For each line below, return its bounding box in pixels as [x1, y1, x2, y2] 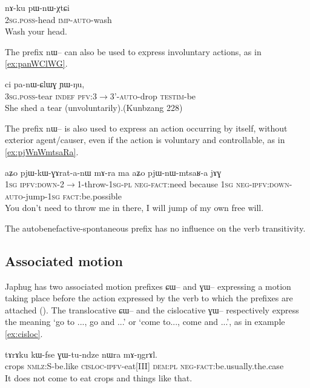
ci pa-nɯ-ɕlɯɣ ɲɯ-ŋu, [5, 77, 85, 90]
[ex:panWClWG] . [5, 57, 68, 70]
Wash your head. [5, 25, 67, 38]
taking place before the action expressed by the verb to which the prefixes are [5, 292, 293, 304]
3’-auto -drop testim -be [110, 89, 196, 102]
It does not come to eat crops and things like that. [5, 371, 193, 384]
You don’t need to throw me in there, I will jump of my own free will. [5, 201, 264, 214]
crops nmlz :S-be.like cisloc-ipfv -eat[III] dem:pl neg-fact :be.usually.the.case [5, 360, 284, 372]
